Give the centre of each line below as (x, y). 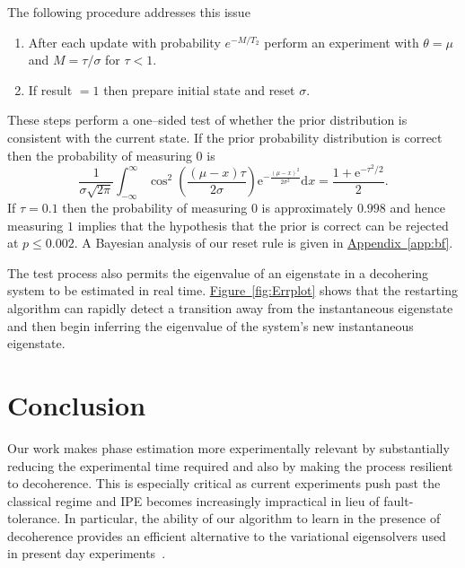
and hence (417, 208)
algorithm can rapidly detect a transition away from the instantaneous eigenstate (230, 308)
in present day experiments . (87, 553)
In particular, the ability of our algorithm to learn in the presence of (252, 518)
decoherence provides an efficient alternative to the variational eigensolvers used (227, 535)
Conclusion (77, 404)
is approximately (307, 208)
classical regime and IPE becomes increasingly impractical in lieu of (193, 500)
